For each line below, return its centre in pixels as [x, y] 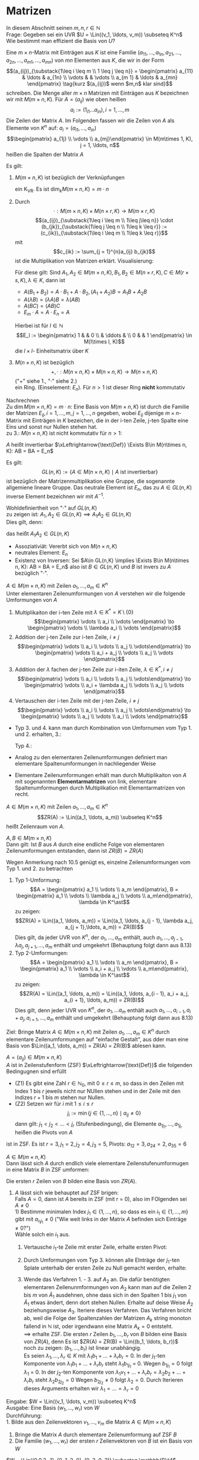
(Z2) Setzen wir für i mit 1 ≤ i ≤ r [54, 1103]
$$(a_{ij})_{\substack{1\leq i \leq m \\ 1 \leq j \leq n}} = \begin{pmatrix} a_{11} [100, 71]
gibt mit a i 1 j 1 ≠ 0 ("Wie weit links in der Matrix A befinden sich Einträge [101, 1220]
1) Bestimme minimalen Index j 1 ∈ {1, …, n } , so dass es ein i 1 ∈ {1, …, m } [102, 1212]
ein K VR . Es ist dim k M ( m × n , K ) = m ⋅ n [62, 190]
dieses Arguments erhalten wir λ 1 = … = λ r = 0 [81, 1389]
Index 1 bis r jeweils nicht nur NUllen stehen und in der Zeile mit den [98, 1091]
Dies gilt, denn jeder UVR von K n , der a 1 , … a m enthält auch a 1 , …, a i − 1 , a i [103, 1010]
